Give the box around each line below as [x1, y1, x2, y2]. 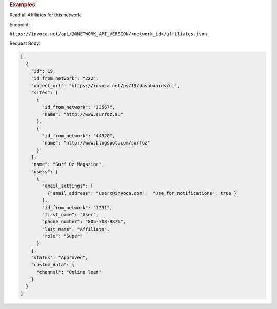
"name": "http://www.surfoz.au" [42, 111, 123, 117]
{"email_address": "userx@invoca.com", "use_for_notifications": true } [47, 190, 237, 196]
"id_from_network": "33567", [42, 104, 115, 110]
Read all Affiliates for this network [9, 12, 81, 18]
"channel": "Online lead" [36, 269, 102, 275]
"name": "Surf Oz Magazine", [31, 161, 105, 168]
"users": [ [31, 169, 58, 174]
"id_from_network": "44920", [42, 133, 115, 138]
